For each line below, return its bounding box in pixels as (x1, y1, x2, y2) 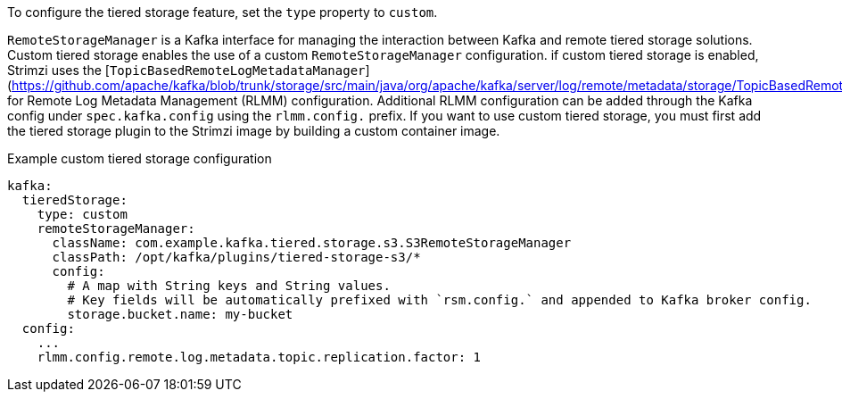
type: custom (37, 207, 128, 221)
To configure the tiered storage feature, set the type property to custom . (7, 4, 438, 20)
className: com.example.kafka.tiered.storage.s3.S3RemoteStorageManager (52, 236, 572, 250)
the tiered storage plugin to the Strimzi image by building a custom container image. (7, 123, 500, 138)
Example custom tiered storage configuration (7, 151, 272, 166)
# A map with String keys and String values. (67, 278, 391, 293)
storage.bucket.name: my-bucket (67, 307, 293, 321)
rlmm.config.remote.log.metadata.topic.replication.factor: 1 (37, 350, 482, 364)
